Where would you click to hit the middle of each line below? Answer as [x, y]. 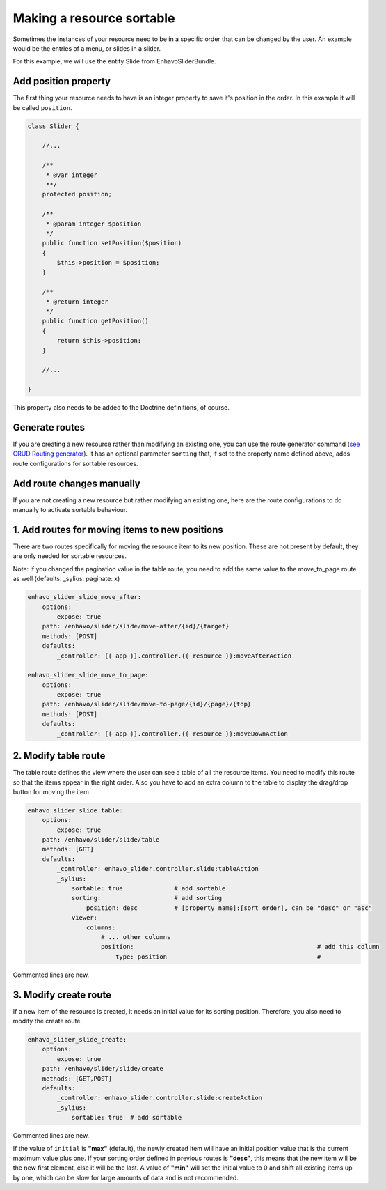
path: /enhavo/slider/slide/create [103, 1069]
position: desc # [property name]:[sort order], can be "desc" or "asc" [229, 908]
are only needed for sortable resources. [70, 556]
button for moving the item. [52, 791]
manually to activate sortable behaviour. [70, 510]
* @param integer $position [94, 224]
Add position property [62, 81]
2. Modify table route [59, 756]
